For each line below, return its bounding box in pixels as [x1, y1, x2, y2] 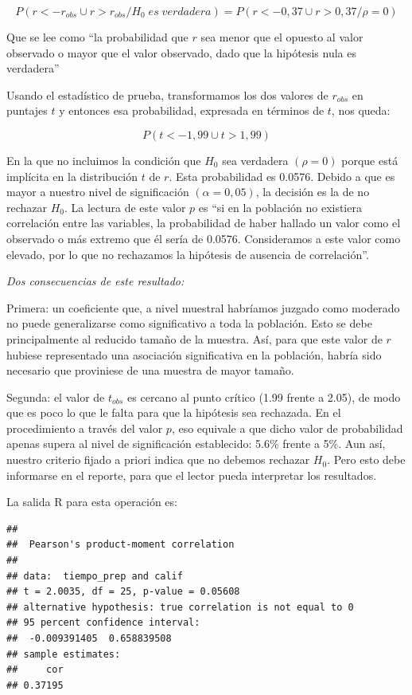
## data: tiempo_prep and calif [6, 570, 183, 582]
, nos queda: [331, 102, 391, 119]
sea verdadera [222, 151, 289, 168]
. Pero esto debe [327, 451, 406, 468]
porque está [341, 151, 398, 168]
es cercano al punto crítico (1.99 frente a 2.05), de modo [127, 388, 401, 405]
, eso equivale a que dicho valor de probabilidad [171, 419, 403, 436]
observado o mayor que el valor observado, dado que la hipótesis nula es [6, 44, 356, 61]
